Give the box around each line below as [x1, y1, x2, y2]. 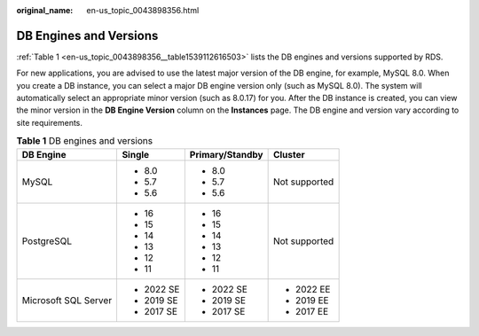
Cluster [272, 148, 305, 160]
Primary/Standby [189, 148, 263, 160]
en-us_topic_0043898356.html [86, 5, 200, 15]
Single [122, 148, 150, 160]
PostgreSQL [21, 235, 73, 247]
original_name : [16, 5, 74, 15]
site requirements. [16, 117, 83, 128]
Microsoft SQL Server [21, 293, 113, 306]
